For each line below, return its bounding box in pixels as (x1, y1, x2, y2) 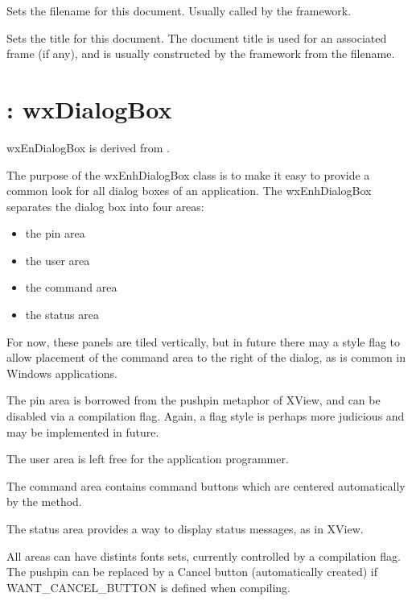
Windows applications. (6, 364, 117, 381)
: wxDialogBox (6, 92, 172, 125)
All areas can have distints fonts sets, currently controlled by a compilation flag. (6, 547, 401, 564)
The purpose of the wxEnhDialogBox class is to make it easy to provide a (6, 166, 370, 183)
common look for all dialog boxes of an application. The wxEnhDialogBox (6, 182, 372, 199)
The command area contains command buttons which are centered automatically (6, 477, 406, 494)
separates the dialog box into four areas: (6, 197, 204, 214)
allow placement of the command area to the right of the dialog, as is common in (6, 349, 406, 366)
